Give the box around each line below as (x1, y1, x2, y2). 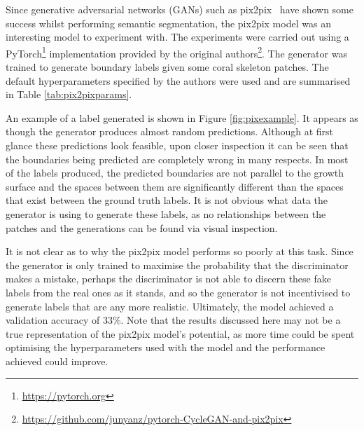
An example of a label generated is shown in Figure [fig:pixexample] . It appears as (6, 110, 358, 125)
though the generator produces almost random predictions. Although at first (6, 124, 334, 139)
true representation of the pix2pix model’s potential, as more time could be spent (6, 326, 355, 341)
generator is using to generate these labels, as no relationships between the (6, 206, 326, 221)
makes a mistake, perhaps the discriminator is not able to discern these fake (6, 271, 331, 286)
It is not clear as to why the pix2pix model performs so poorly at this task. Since (6, 244, 353, 259)
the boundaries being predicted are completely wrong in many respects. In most (6, 151, 349, 166)
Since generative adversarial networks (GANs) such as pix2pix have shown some (6, 2, 353, 16)
